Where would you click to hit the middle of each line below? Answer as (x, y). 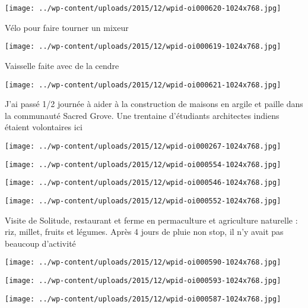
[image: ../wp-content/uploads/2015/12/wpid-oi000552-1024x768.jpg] (143, 201)
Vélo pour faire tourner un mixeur (67, 27)
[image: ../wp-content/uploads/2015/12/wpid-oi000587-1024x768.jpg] (143, 299)
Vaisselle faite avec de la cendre (62, 65)
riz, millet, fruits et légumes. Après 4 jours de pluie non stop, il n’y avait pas (144, 232)
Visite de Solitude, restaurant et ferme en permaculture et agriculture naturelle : (151, 220)
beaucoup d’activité (40, 243)
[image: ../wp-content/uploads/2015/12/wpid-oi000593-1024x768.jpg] (143, 281)
